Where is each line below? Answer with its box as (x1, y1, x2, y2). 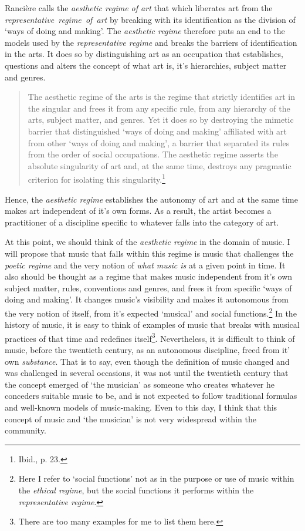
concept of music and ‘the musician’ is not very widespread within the (5, 412, 256, 425)
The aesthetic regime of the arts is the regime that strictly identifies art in (28, 90, 295, 103)
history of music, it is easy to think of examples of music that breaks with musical (5, 318, 300, 331)
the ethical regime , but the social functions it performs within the (18, 483, 254, 496)
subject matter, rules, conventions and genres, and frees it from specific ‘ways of (5, 281, 292, 294)
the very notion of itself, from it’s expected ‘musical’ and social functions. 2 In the (5, 305, 297, 319)
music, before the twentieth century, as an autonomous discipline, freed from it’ (5, 344, 290, 355)
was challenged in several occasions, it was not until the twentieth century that (5, 367, 289, 379)
